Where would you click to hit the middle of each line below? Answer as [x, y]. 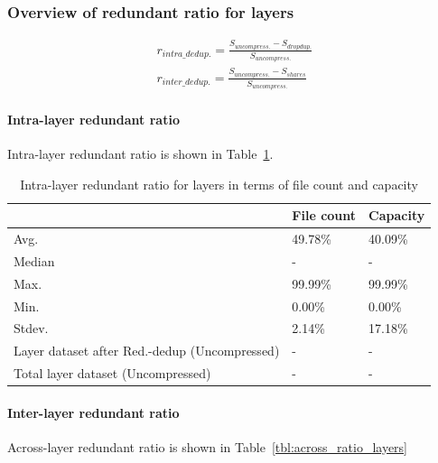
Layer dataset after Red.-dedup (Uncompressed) [147, 351]
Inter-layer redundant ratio [93, 412]
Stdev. [31, 328]
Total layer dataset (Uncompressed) [112, 373]
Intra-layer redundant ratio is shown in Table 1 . [140, 153]
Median [34, 260]
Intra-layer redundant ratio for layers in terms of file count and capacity [219, 184]
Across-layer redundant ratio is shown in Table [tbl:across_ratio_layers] [208, 446]
